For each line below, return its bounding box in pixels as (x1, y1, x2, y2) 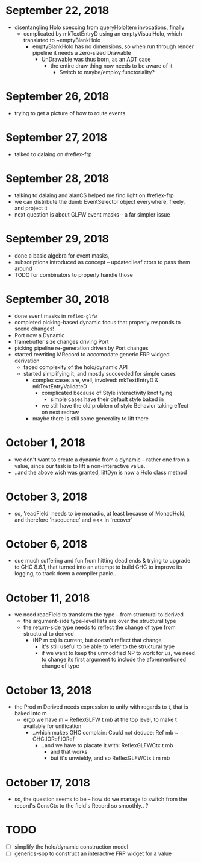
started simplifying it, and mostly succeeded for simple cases (23, 370, 176, 377)
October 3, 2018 (5, 490, 88, 504)
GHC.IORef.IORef (32, 735, 75, 742)
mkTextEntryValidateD (32, 382, 88, 390)
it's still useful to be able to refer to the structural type (41, 643, 175, 650)
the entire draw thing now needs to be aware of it (50, 62, 173, 69)
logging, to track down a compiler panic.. (14, 570, 116, 577)
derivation (14, 357, 40, 364)
